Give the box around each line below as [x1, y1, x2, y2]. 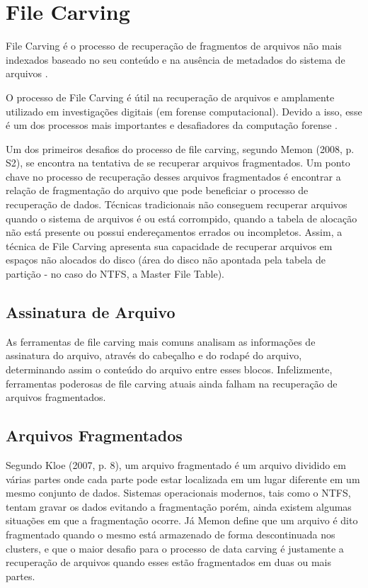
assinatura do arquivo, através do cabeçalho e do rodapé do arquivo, [6, 348, 302, 363]
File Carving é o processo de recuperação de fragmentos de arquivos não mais [6, 38, 342, 53]
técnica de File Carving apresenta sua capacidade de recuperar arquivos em [6, 238, 333, 253]
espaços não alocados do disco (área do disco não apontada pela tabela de [6, 252, 326, 267]
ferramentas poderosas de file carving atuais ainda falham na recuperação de [6, 375, 338, 390]
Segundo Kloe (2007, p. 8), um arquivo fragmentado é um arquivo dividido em [6, 458, 346, 472]
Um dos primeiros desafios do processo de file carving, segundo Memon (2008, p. [6, 141, 355, 156]
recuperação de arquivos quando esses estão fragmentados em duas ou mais [6, 555, 331, 570]
